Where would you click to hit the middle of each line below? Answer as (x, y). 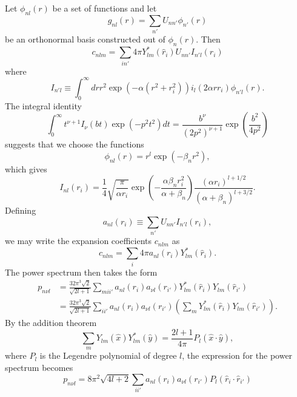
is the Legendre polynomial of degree (108, 355)
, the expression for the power (237, 355)
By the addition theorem (51, 322)
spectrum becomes (39, 368)
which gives (26, 168)
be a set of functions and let (105, 8)
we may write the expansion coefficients (78, 241)
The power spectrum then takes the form (81, 272)
